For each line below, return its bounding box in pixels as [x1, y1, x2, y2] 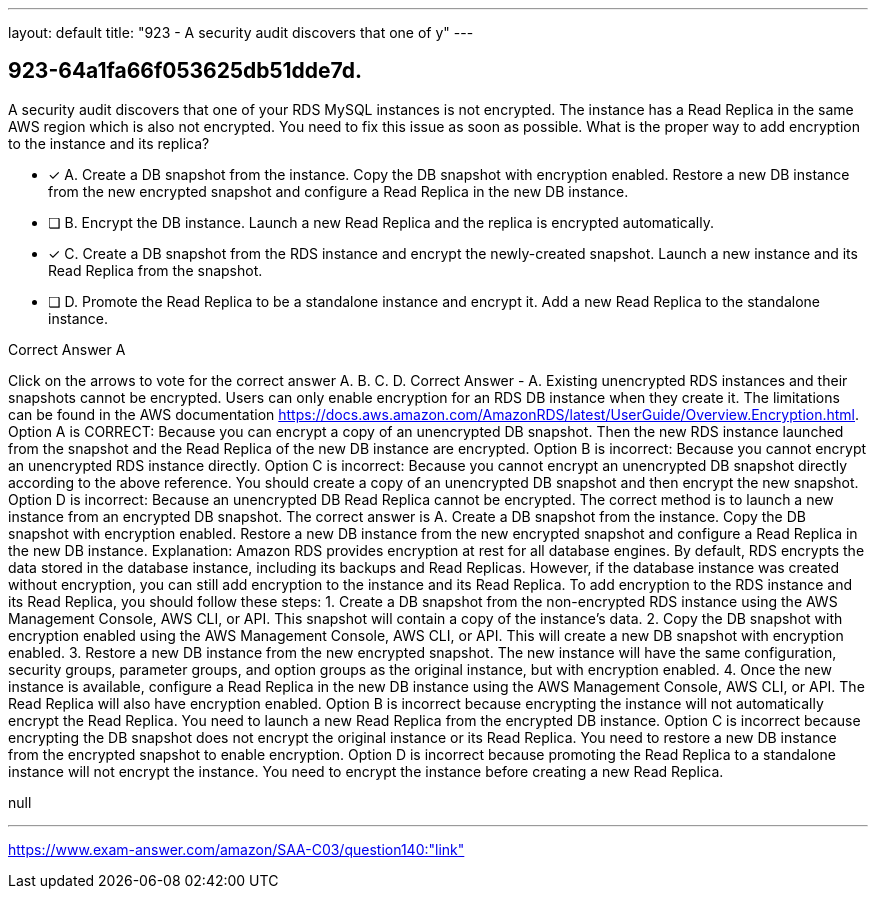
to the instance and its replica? [8, 134, 210, 152]
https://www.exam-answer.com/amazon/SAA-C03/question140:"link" [8, 840, 465, 858]
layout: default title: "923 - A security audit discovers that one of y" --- [8, 24, 474, 41]
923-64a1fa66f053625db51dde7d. [8, 58, 362, 84]
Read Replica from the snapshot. [48, 261, 263, 279]
